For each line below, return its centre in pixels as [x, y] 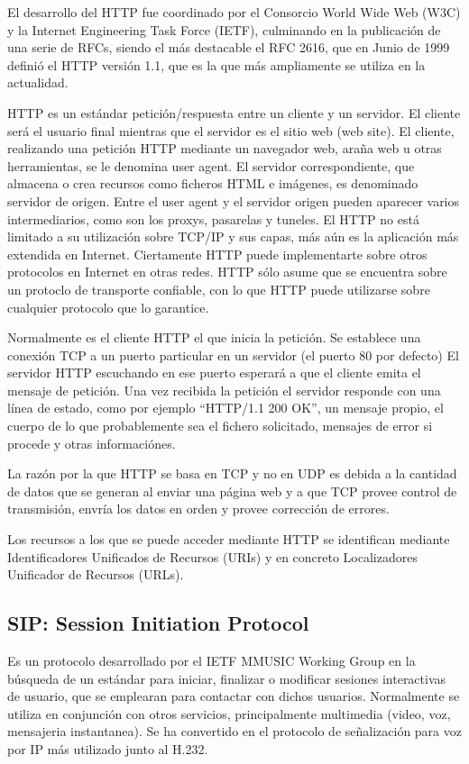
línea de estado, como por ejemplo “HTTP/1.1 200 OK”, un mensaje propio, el [225, 408]
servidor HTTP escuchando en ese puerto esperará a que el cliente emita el [214, 373]
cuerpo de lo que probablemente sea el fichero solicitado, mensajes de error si [220, 426]
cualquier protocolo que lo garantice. [108, 307]
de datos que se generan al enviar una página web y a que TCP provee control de [232, 491]
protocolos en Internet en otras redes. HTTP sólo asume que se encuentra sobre [227, 272]
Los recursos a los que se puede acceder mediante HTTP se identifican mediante [229, 539]
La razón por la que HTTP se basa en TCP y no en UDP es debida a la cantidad [232, 473]
